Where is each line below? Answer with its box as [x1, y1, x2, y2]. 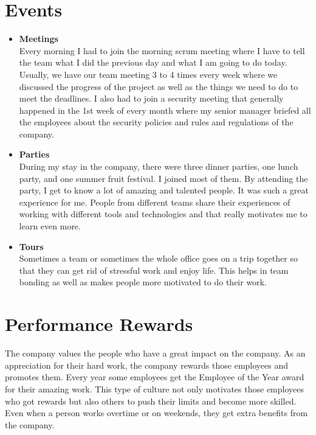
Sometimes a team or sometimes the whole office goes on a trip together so [19, 252, 298, 265]
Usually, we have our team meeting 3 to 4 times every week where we [19, 68, 278, 80]
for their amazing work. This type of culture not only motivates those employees [5, 382, 304, 395]
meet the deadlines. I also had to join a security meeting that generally [19, 92, 284, 105]
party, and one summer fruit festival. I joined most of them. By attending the [19, 172, 308, 184]
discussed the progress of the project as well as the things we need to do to [19, 80, 298, 92]
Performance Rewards [5, 311, 193, 336]
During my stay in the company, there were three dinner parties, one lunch [19, 160, 298, 173]
